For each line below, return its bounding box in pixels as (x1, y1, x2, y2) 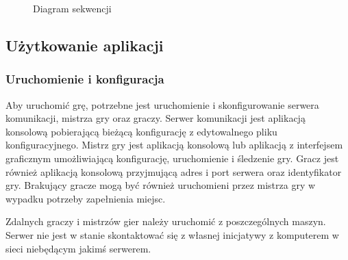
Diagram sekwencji (33, 1, 112, 15)
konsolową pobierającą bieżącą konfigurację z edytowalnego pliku (5, 124, 277, 138)
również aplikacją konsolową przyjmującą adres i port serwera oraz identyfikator (5, 164, 342, 179)
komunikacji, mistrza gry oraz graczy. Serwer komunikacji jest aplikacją (5, 111, 306, 125)
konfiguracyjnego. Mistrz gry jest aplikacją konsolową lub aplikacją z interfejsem (5, 138, 343, 152)
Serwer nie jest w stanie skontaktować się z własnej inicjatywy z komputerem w (5, 227, 339, 242)
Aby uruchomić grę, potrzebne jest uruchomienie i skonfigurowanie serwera (5, 97, 319, 112)
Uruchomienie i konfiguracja (5, 70, 164, 88)
